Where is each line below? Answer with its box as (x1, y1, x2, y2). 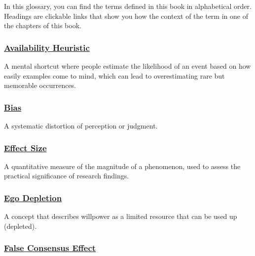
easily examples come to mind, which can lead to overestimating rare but (4, 70, 225, 81)
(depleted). (4, 220, 37, 231)
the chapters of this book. (4, 20, 81, 31)
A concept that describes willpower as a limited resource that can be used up (4, 211, 237, 221)
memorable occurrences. (4, 80, 76, 90)
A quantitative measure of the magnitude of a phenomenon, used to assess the (4, 161, 241, 171)
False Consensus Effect (4, 242, 96, 254)
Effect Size (4, 141, 47, 154)
